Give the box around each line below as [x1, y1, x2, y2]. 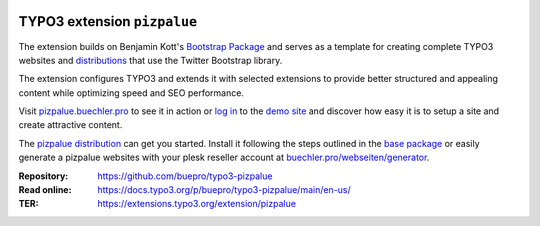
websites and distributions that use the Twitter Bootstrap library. [18, 54, 283, 66]
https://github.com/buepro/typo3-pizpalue [97, 170, 273, 182]
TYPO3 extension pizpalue [18, 13, 198, 30]
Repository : [18, 170, 69, 182]
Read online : [18, 184, 72, 196]
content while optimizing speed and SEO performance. [18, 86, 245, 99]
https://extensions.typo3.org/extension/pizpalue [97, 198, 297, 210]
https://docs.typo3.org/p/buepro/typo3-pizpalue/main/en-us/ [97, 184, 352, 196]
